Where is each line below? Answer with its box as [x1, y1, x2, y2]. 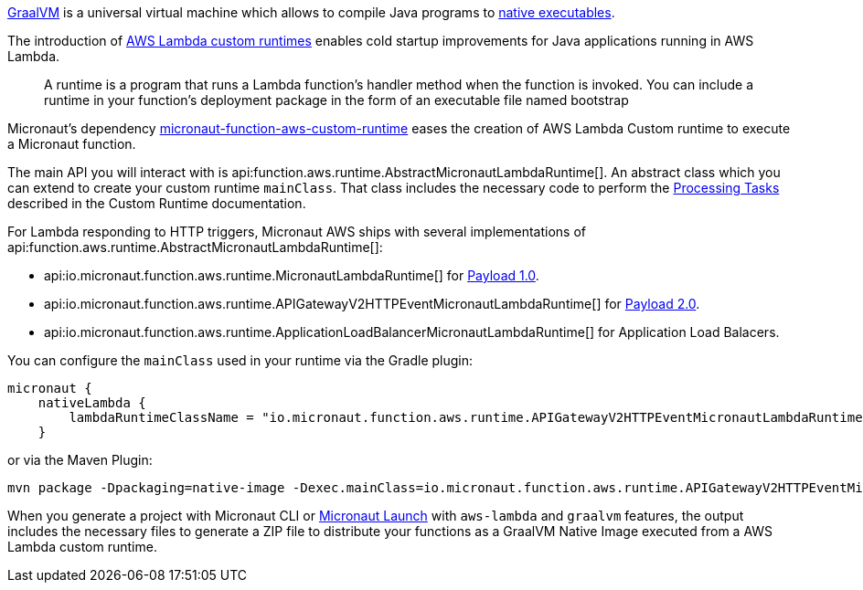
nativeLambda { [37, 395, 146, 410]
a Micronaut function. [7, 136, 136, 152]
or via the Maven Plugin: [7, 452, 153, 468]
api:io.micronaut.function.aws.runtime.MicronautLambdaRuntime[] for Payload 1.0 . [44, 268, 539, 283]
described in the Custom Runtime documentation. [7, 195, 306, 211]
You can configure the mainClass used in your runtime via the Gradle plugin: [7, 353, 473, 368]
